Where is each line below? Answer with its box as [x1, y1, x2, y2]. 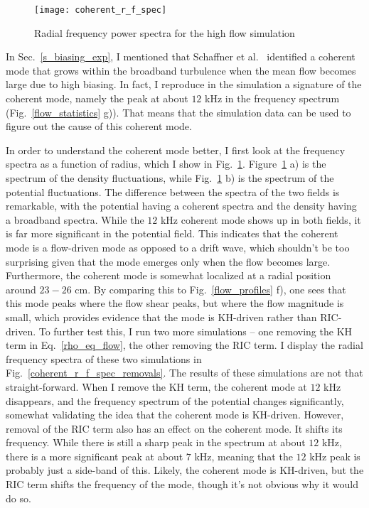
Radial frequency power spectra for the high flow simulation [34, 25, 295, 40]
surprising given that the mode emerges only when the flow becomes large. [6, 254, 331, 269]
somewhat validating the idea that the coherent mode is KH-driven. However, [6, 407, 344, 422]
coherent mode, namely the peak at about [6, 91, 188, 106]
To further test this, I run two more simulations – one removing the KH [38, 323, 353, 338]
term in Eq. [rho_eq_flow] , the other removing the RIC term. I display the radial [6, 337, 363, 352]
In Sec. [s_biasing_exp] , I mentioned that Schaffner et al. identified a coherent [6, 49, 355, 64]
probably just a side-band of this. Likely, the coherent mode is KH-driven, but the [6, 463, 364, 477]
